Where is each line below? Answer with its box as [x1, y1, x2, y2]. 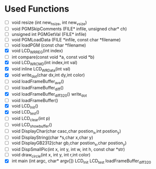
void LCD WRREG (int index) [11, 48, 63, 54]
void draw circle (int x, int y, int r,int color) [11, 152, 91, 159]
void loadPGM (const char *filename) [11, 42, 86, 48]
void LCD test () [11, 109, 40, 116]
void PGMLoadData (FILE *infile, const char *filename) [11, 36, 121, 42]
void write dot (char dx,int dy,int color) [11, 72, 85, 79]
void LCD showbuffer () [11, 122, 52, 129]
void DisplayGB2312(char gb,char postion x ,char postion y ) [11, 140, 127, 147]
